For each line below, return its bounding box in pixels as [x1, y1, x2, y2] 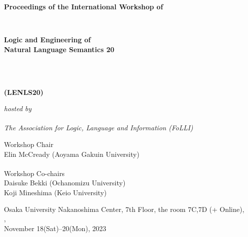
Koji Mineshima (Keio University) [4, 187, 107, 197]
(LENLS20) [4, 87, 44, 97]
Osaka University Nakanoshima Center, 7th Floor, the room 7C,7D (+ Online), [4, 204, 245, 214]
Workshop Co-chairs [4, 168, 65, 178]
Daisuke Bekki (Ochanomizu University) [4, 178, 126, 188]
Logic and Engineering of [4, 34, 91, 45]
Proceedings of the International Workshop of [4, 1, 163, 11]
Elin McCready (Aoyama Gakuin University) [4, 148, 140, 159]
